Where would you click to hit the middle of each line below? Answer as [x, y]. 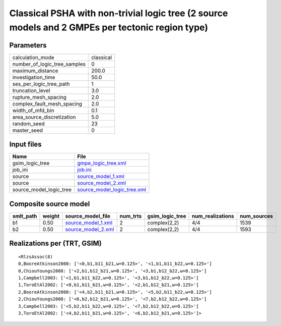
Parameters [28, 45]
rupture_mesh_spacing [39, 97]
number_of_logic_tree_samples [49, 64]
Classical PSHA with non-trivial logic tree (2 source [119, 13]
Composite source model [50, 204]
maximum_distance [35, 71]
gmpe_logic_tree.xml [102, 163]
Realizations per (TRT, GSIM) [55, 243]
